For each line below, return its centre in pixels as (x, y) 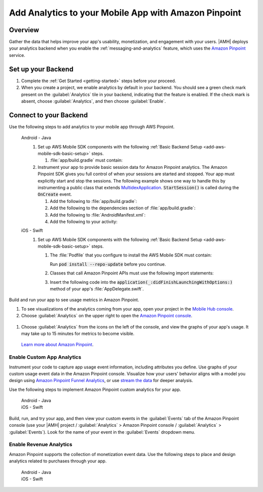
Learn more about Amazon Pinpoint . (57, 345)
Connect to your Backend (48, 115)
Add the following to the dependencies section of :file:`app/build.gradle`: (123, 208)
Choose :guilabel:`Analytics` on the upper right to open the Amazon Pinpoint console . (107, 316)
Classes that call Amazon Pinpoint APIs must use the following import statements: (132, 273)
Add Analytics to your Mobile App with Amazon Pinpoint (125, 13)
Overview (24, 30)
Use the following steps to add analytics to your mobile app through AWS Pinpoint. (92, 127)
